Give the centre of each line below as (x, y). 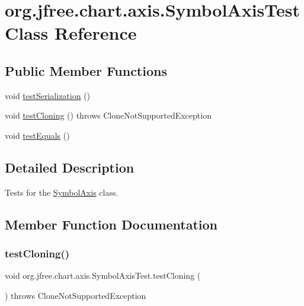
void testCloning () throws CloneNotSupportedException (108, 115)
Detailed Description (70, 167)
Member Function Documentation (111, 224)
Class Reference (71, 33)
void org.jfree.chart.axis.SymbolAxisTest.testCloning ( (103, 275)
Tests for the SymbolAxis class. (62, 192)
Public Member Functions (86, 70)
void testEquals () (37, 135)
